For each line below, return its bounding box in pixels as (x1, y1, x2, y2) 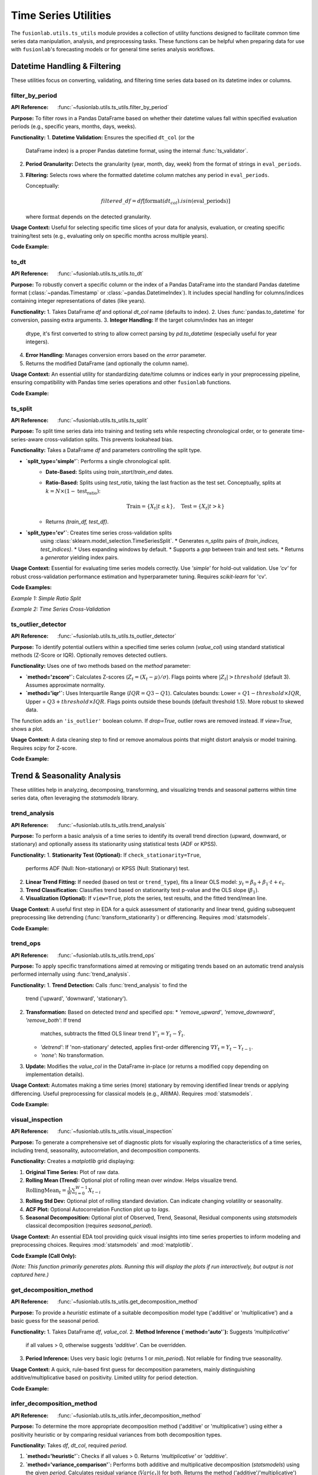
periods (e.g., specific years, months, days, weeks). (11, 123, 137, 130)
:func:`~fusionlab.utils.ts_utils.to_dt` (57, 270, 144, 277)
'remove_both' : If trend (25, 1017, 81, 1024)
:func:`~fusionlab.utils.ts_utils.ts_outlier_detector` (57, 632, 177, 640)
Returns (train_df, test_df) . (45, 518, 109, 525)
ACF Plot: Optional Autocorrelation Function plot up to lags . (25, 1205, 170, 1212)
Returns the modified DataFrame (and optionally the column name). (25, 360, 189, 367)
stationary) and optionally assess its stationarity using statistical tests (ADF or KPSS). (11, 841, 218, 848)
